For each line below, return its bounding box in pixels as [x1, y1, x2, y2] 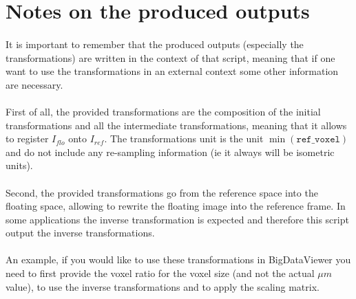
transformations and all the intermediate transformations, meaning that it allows [6, 118, 347, 132]
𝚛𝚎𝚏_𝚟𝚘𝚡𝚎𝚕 [296, 135, 340, 145]
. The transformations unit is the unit [104, 131, 264, 146]
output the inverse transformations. [6, 225, 155, 240]
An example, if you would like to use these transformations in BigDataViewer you [6, 252, 351, 267]
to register [6, 131, 49, 146]
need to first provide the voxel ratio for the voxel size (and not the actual [6, 266, 315, 280]
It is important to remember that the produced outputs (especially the [6, 36, 304, 51]
